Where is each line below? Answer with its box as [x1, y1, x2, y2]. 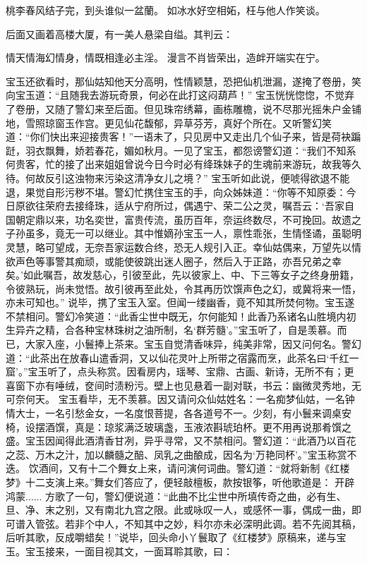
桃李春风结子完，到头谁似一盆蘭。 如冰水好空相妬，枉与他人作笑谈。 [6, 3, 325, 17]
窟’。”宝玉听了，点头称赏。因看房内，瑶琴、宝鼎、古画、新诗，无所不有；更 [6, 364, 354, 379]
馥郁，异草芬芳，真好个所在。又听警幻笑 [143, 115, 332, 130]
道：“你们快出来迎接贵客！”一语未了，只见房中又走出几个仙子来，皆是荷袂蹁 [6, 129, 361, 144]
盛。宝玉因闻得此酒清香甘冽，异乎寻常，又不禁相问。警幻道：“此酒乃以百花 [6, 433, 356, 448]
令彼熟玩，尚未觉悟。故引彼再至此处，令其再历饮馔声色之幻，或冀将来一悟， [6, 281, 361, 296]
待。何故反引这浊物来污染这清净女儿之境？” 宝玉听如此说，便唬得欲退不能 [6, 170, 350, 185]
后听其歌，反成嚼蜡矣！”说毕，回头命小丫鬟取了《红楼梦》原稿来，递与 [6, 530, 337, 545]
